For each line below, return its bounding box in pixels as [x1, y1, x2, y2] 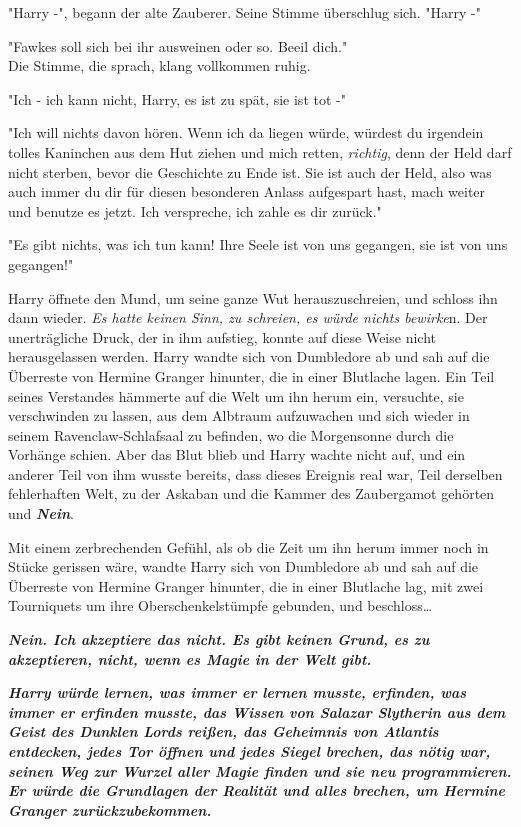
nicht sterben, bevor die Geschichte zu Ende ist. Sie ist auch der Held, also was [8, 161, 492, 182]
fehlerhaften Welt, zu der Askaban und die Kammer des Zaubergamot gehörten [8, 483, 495, 504]
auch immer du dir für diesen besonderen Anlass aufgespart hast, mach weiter [8, 181, 486, 202]
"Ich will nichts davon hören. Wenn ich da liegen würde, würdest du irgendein [8, 122, 484, 143]
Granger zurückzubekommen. [8, 799, 212, 820]
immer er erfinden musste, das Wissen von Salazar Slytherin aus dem [8, 701, 506, 722]
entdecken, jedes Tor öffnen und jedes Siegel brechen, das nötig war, [8, 741, 491, 761]
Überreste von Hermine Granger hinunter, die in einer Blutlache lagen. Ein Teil [8, 365, 495, 386]
